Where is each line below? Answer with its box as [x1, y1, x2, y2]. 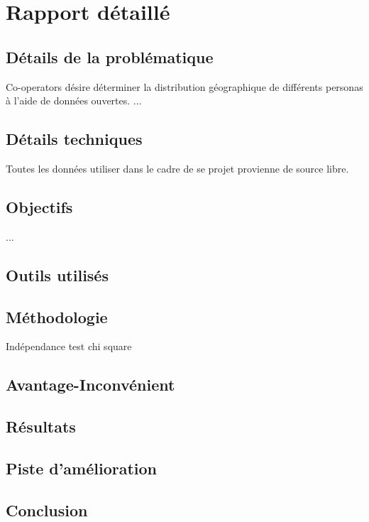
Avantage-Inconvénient [6, 374, 175, 396]
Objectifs [6, 195, 73, 217]
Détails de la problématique [6, 45, 214, 67]
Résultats [6, 415, 76, 437]
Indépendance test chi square [6, 339, 132, 354]
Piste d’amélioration [6, 457, 158, 479]
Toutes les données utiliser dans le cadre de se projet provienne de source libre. [6, 161, 349, 175]
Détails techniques [6, 128, 143, 150]
